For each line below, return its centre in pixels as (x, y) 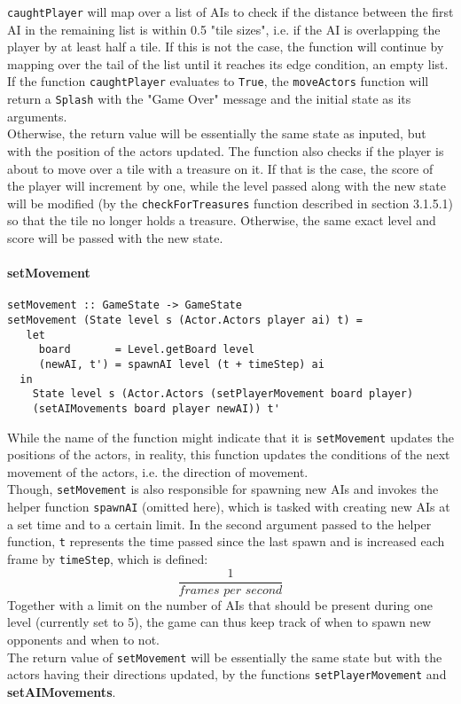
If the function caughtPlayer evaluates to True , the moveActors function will (218, 81)
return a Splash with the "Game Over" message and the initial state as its (209, 99)
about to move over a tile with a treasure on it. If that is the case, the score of (220, 168)
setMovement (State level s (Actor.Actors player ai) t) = (185, 321)
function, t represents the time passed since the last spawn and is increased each (226, 541)
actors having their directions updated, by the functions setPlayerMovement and (227, 674)
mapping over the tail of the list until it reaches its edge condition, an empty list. (228, 63)
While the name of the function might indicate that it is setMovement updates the (230, 437)
